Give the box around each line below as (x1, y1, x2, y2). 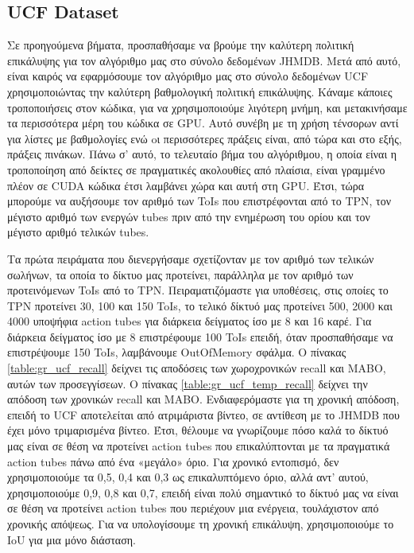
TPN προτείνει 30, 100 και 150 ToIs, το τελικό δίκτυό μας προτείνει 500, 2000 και (7, 297, 393, 313)
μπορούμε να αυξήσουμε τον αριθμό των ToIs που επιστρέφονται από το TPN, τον (7, 193, 392, 209)
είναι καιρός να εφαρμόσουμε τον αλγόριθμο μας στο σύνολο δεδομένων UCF (7, 68, 369, 84)
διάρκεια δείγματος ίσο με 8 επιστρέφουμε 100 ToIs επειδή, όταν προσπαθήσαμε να (7, 328, 393, 345)
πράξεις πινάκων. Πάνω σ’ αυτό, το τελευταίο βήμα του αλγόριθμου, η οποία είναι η (7, 146, 397, 162)
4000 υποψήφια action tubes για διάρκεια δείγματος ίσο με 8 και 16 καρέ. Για (7, 313, 372, 329)
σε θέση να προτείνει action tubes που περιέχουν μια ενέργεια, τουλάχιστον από (7, 500, 379, 516)
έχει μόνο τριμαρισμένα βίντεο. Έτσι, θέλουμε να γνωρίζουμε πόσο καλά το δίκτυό (7, 422, 389, 438)
